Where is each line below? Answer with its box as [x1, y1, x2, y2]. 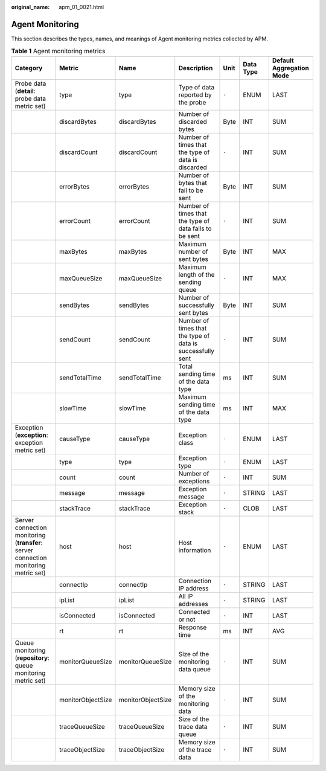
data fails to [178, 224, 212, 233]
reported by [178, 91, 213, 99]
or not [178, 615, 196, 624]
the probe [178, 98, 206, 106]
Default [272, 56, 294, 65]
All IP [178, 592, 193, 601]
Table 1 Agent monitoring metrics [11, 47, 106, 56]
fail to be [178, 186, 203, 195]
